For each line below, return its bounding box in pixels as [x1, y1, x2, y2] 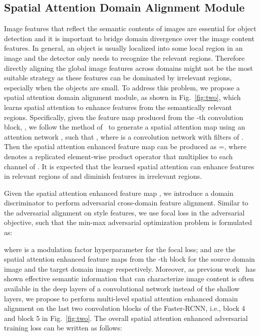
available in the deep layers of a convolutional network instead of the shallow [4, 283, 240, 294]
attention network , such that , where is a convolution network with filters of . [4, 131, 243, 142]
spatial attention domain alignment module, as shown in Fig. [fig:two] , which [4, 92, 241, 102]
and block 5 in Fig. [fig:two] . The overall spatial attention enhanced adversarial [4, 312, 248, 323]
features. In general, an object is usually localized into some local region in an [4, 43, 243, 53]
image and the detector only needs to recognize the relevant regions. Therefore [4, 52, 245, 63]
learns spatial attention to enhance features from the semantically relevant [4, 101, 232, 112]
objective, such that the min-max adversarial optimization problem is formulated [4, 217, 252, 228]
